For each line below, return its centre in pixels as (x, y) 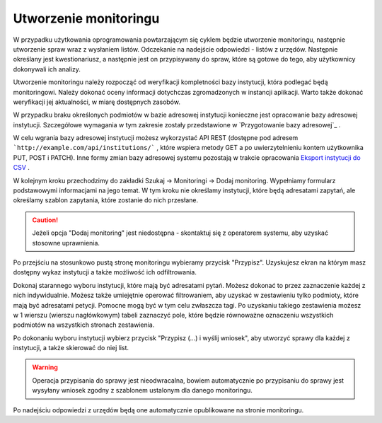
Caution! (45, 220)
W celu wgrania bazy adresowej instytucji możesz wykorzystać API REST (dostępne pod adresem (156, 138)
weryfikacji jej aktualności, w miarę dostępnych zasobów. (97, 102)
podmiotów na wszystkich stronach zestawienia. (84, 325)
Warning (45, 367)
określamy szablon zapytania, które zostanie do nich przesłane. (105, 200)
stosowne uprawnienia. (66, 243)
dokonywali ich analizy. (47, 69)
